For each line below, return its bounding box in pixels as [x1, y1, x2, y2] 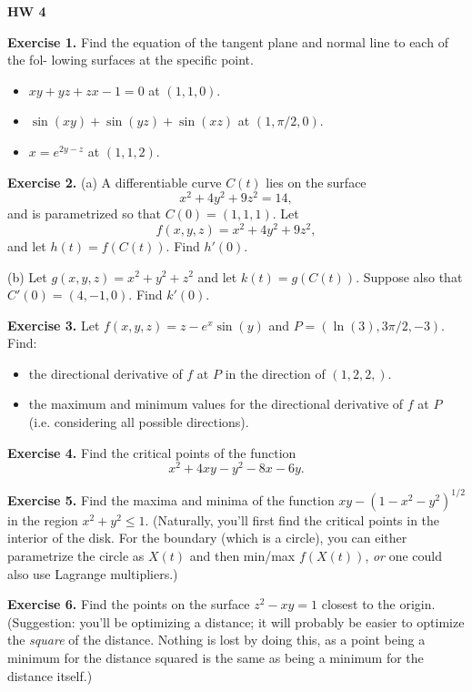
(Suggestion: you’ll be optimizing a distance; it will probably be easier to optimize [7, 612, 465, 631]
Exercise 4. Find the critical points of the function [7, 443, 296, 462]
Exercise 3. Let [7, 315, 100, 334]
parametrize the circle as [7, 546, 145, 565]
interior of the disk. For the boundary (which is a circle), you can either [7, 528, 407, 547]
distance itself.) [7, 666, 93, 685]
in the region [7, 510, 78, 529]
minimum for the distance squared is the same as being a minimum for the [7, 647, 424, 667]
